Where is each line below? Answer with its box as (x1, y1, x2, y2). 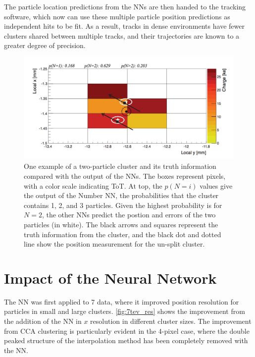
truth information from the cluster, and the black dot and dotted (24, 229, 221, 239)
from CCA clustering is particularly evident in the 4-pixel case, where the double (4, 325, 250, 336)
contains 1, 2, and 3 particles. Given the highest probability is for (24, 200, 222, 210)
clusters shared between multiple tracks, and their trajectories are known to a (4, 30, 240, 41)
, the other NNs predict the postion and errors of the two (42, 209, 216, 220)
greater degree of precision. (4, 40, 86, 51)
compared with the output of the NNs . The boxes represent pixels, (24, 170, 226, 181)
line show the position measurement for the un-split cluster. (24, 239, 205, 249)
